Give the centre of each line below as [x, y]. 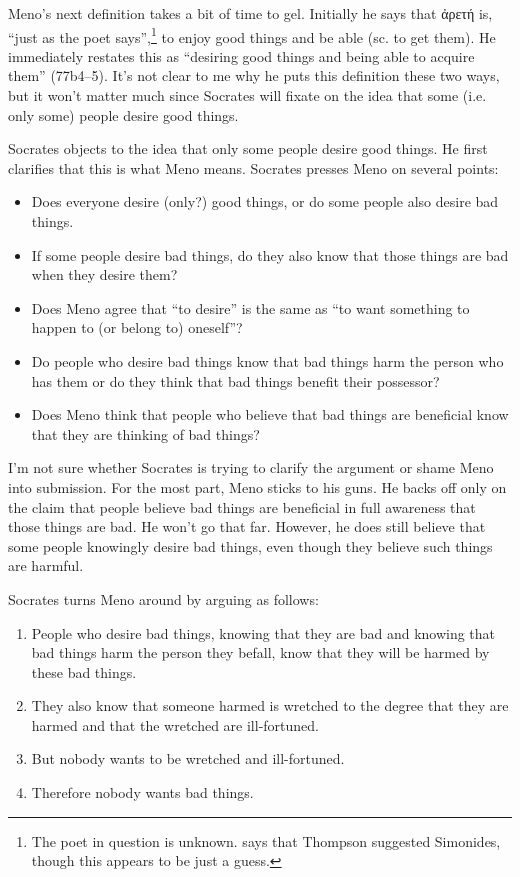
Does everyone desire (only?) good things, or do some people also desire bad [265, 201]
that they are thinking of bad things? [145, 433]
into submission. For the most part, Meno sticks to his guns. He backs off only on [257, 486]
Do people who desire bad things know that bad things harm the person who [267, 360]
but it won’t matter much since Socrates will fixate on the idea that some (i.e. [247, 95]
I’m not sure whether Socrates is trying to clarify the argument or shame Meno [251, 467]
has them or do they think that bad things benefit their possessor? [235, 380]
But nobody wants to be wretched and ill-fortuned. [188, 758]
